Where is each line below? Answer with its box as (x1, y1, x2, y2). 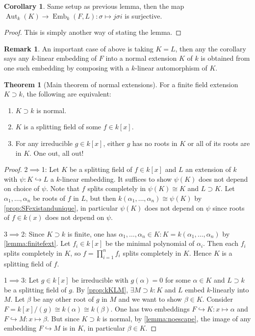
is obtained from (201, 53, 250, 63)
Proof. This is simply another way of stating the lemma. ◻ (4, 27, 181, 37)
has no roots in (132, 138, 178, 148)
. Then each (203, 238, 238, 248)
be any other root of (33, 294, 94, 304)
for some (165, 275, 191, 285)
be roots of (33, 192, 65, 203)
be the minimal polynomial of (105, 238, 195, 248)
